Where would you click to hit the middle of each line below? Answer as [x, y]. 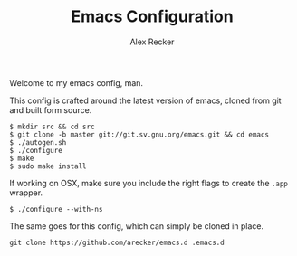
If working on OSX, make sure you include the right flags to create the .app [148, 183]
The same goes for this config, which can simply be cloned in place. [137, 226]
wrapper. [26, 193]
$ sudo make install [48, 166]
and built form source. [51, 109]
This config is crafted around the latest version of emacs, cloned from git [146, 100]
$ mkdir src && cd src [52, 127]
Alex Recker [152, 42]
